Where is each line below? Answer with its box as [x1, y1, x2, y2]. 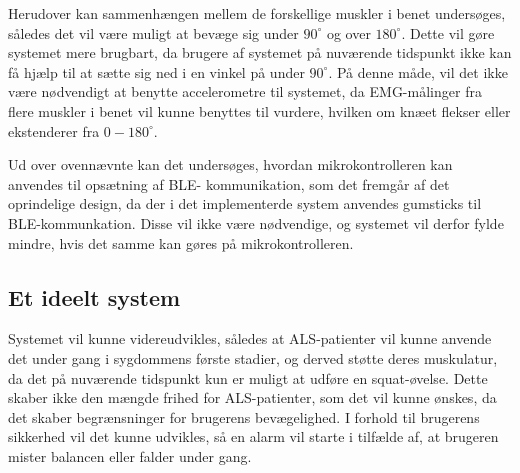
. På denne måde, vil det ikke [328, 61, 508, 82]
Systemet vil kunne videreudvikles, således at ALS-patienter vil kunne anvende [8, 328, 492, 349]
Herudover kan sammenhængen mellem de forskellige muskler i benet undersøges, [8, 3, 506, 23]
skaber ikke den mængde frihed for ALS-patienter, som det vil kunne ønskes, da [8, 387, 497, 408]
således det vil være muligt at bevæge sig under [8, 22, 299, 43]
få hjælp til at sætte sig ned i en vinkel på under [8, 61, 305, 82]
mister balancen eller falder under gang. [8, 445, 252, 466]
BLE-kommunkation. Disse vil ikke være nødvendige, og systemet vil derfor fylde [8, 212, 504, 233]
